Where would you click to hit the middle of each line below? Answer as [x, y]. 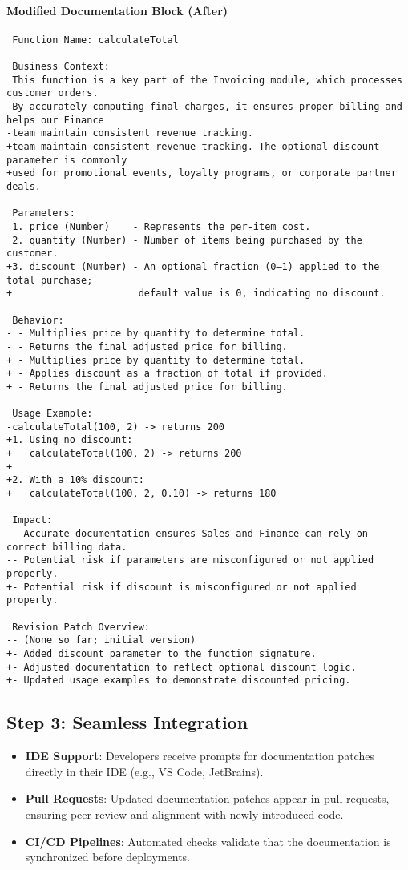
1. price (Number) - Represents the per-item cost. [162, 226]
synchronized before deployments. [107, 857]
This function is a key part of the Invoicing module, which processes [207, 80]
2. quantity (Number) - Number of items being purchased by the [187, 240]
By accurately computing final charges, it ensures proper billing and [207, 107]
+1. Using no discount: [70, 440]
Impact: [32, 520]
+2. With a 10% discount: [75, 480]
